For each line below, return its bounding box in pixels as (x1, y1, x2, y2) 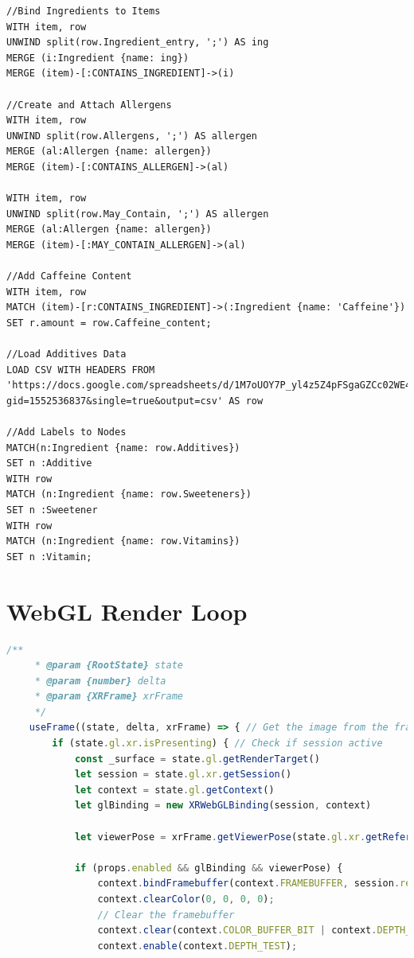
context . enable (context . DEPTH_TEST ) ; (97, 940, 298, 952)
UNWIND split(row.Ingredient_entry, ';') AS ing (6, 37, 269, 49)
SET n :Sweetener (6, 504, 98, 516)
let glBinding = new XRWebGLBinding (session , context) (74, 800, 372, 812)
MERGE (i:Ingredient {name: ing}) (6, 52, 189, 64)
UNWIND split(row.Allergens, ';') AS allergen (6, 130, 257, 142)
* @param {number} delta (34, 675, 166, 687)
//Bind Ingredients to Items (6, 6, 161, 17)
